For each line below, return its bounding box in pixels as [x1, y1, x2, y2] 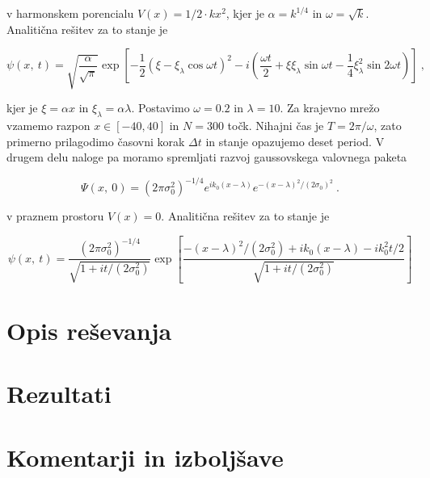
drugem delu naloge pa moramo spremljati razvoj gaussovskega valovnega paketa [6, 149, 407, 166]
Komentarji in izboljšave [6, 440, 284, 473]
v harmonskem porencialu [6, 5, 134, 21]
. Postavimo [131, 99, 190, 116]
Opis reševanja [6, 313, 172, 346]
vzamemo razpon [6, 116, 91, 133]
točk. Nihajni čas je [227, 116, 324, 133]
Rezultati [6, 377, 112, 410]
